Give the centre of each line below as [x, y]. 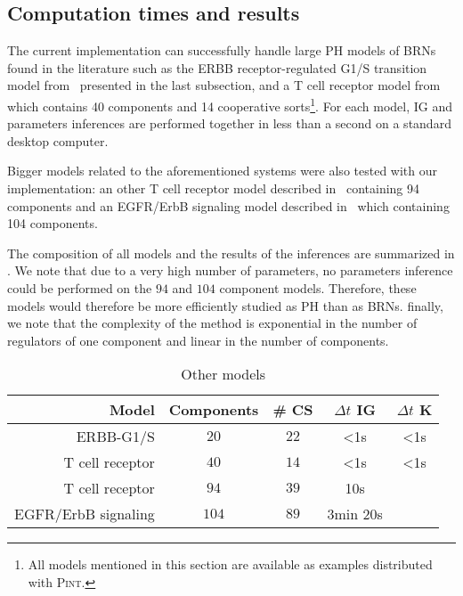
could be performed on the [80, 287]
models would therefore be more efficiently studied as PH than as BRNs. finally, [225, 305]
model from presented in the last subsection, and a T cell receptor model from [224, 85]
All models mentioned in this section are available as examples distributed [230, 564]
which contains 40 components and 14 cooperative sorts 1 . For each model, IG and [230, 104]
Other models [223, 374]
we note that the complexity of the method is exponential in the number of [212, 323]
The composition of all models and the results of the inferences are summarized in [231, 253]
